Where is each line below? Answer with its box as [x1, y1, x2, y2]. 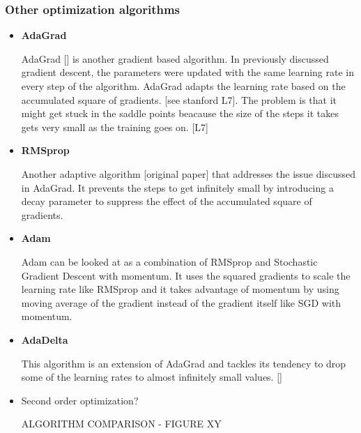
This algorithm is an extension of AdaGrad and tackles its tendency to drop [21, 356, 346, 370]
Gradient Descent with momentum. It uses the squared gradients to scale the [21, 268, 351, 282]
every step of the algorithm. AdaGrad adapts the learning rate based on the [21, 79, 346, 93]
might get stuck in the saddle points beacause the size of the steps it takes [21, 106, 339, 121]
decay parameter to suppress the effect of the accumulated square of [21, 194, 312, 208]
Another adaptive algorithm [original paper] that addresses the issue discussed [21, 166, 355, 181]
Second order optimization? [21, 393, 139, 407]
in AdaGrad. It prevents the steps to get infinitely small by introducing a [21, 180, 334, 195]
